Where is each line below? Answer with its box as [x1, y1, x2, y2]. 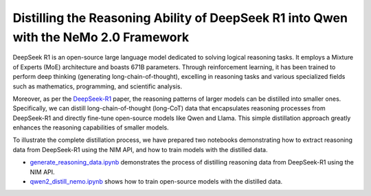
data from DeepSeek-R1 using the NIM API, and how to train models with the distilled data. [12, 145, 268, 154]
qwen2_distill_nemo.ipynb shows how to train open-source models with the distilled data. [30, 177, 283, 186]
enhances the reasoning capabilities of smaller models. [12, 123, 169, 132]
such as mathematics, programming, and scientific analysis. [12, 82, 182, 90]
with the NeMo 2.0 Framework [12, 29, 190, 45]
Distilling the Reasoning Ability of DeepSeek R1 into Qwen [12, 10, 348, 25]
